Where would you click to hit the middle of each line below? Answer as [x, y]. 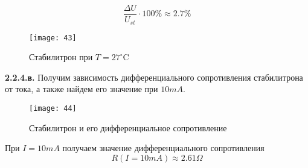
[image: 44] [53, 108]
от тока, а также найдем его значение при [82, 89]
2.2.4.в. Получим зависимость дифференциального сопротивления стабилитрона [154, 77]
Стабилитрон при [61, 57]
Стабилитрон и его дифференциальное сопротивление [128, 127]
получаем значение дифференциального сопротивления [163, 148]
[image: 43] [53, 38]
